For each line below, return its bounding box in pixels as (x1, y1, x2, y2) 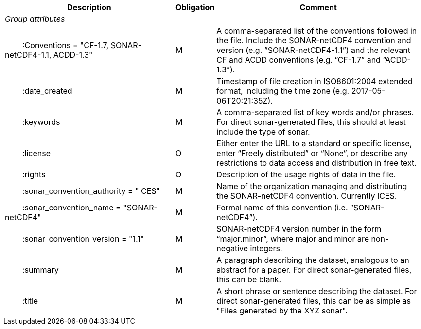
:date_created (22, 86, 72, 96)
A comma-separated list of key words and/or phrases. (216, 107, 414, 117)
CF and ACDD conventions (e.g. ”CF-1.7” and (216, 55, 381, 65)
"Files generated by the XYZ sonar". (216, 306, 348, 315)
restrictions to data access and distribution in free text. (216, 158, 417, 168)
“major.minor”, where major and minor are (216, 234, 369, 243)
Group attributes (5, 14, 65, 24)
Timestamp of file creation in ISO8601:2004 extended (216, 76, 413, 86)
